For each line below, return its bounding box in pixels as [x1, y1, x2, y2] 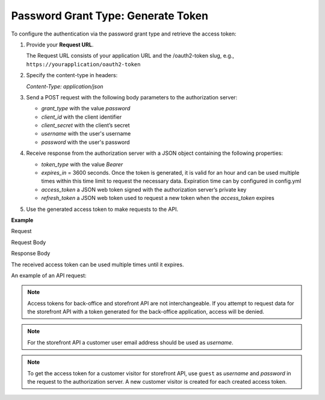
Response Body [11, 250, 51, 257]
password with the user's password [41, 139, 130, 146]
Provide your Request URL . [26, 41, 94, 48]
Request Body [11, 239, 46, 246]
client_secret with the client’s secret [41, 122, 130, 129]
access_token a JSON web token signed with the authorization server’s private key [41, 186, 247, 193]
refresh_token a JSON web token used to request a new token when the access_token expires [41, 195, 275, 202]
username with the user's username [41, 130, 131, 137]
